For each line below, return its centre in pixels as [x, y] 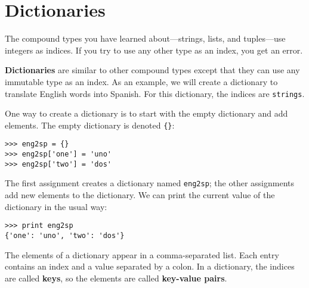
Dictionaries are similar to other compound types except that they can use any [152, 70]
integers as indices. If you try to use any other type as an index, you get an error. [154, 50]
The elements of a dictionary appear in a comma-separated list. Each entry [142, 254]
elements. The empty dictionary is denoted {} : [90, 125]
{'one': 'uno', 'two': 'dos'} [65, 235]
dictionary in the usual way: [56, 206]
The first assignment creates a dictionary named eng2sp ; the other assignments [149, 183]
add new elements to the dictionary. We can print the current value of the [140, 195]
